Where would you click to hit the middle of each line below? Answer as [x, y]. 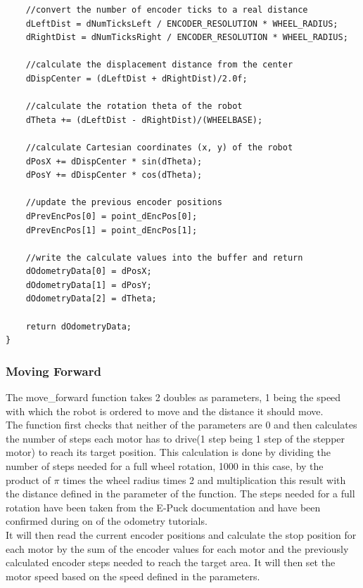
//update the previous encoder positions [124, 203]
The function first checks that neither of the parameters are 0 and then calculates [181, 425]
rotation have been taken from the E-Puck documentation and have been [163, 507]
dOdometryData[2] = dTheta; [91, 299]
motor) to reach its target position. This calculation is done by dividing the [168, 452]
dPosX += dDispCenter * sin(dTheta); [114, 161]
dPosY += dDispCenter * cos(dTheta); [114, 175]
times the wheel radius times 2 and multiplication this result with [204, 479]
